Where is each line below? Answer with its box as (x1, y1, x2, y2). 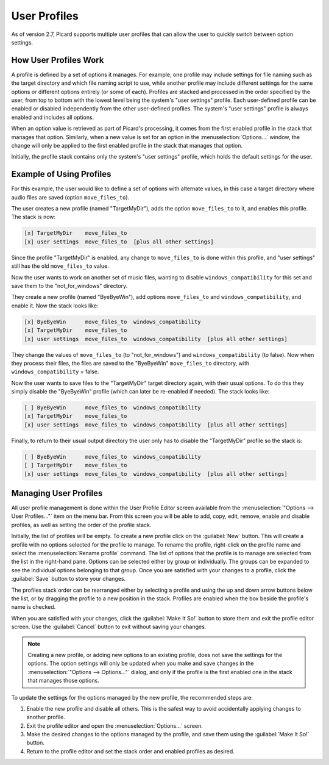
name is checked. (11, 603, 56, 611)
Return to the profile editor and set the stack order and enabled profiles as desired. (26, 747, 235, 755)
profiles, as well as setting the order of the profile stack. (11, 521, 152, 528)
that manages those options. (27, 677, 100, 684)
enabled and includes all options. (11, 113, 94, 121)
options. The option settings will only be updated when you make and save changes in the (27, 659, 254, 667)
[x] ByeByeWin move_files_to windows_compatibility (24, 318, 201, 325)
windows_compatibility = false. (11, 368, 99, 375)
